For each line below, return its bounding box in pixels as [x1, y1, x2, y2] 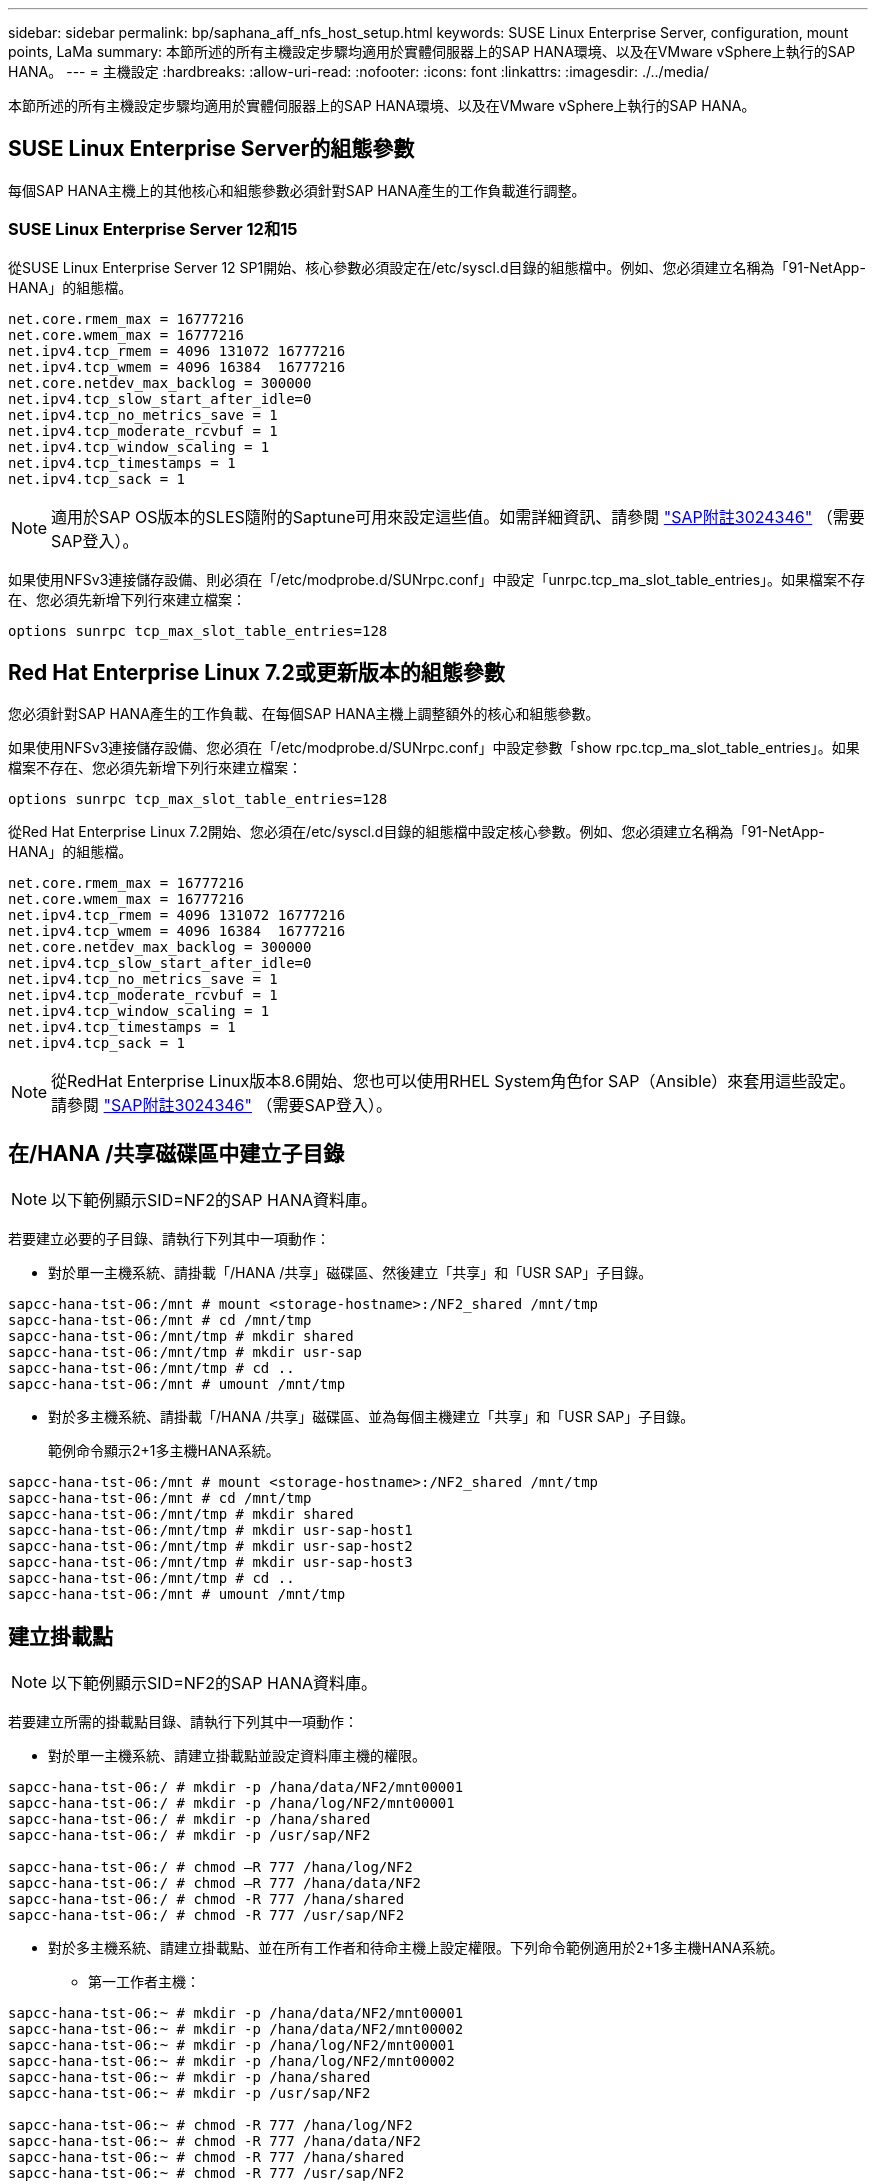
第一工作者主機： [88, 1973, 200, 1991]
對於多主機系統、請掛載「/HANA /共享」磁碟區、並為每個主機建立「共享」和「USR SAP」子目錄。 [48, 1408, 695, 1426]
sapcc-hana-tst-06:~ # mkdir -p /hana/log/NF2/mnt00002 [8, 2053, 455, 2070]
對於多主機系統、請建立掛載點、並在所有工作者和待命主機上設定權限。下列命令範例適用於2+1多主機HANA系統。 [48, 1939, 784, 1957]
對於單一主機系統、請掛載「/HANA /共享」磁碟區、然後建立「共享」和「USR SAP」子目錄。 [48, 1264, 653, 1282]
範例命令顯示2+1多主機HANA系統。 [48, 1442, 280, 1460]
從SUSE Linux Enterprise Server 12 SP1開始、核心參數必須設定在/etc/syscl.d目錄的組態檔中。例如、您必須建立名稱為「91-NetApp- [8, 258, 866, 276]
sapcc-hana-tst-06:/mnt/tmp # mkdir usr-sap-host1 [8, 1522, 413, 1539]
